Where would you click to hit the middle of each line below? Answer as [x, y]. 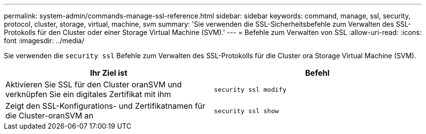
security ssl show [247, 111]
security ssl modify [250, 89]
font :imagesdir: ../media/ [44, 41]
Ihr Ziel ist [109, 73]
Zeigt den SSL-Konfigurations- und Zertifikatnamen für [106, 106]
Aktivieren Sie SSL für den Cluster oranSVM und [94, 84]
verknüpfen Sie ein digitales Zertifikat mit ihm [88, 94]
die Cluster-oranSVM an [49, 116]
